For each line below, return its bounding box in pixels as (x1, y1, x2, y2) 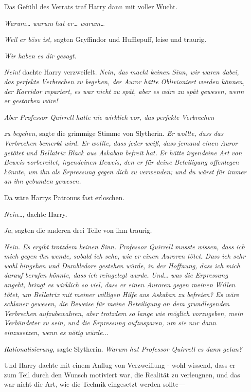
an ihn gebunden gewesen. (4, 176, 81, 186)
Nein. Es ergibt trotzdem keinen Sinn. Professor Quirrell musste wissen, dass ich (4, 241, 245, 251)
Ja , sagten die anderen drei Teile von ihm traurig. (4, 225, 152, 235)
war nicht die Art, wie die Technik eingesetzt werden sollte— (4, 379, 185, 389)
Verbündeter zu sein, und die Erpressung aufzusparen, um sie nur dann (4, 317, 216, 328)
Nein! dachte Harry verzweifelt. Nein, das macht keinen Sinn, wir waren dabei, (4, 67, 239, 77)
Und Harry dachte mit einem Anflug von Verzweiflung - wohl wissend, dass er (4, 360, 235, 370)
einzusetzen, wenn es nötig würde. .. (4, 327, 108, 337)
